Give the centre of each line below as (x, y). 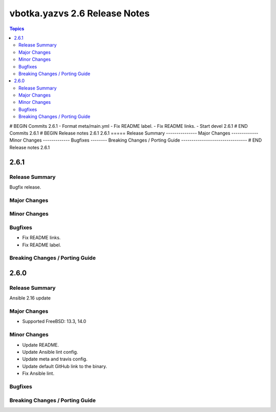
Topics (17, 29)
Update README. (41, 345)
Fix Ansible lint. (38, 374)
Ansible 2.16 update (30, 298)
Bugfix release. (25, 187)
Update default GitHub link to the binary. (65, 366)
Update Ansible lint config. (50, 352)
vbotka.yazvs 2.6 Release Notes (80, 13)
